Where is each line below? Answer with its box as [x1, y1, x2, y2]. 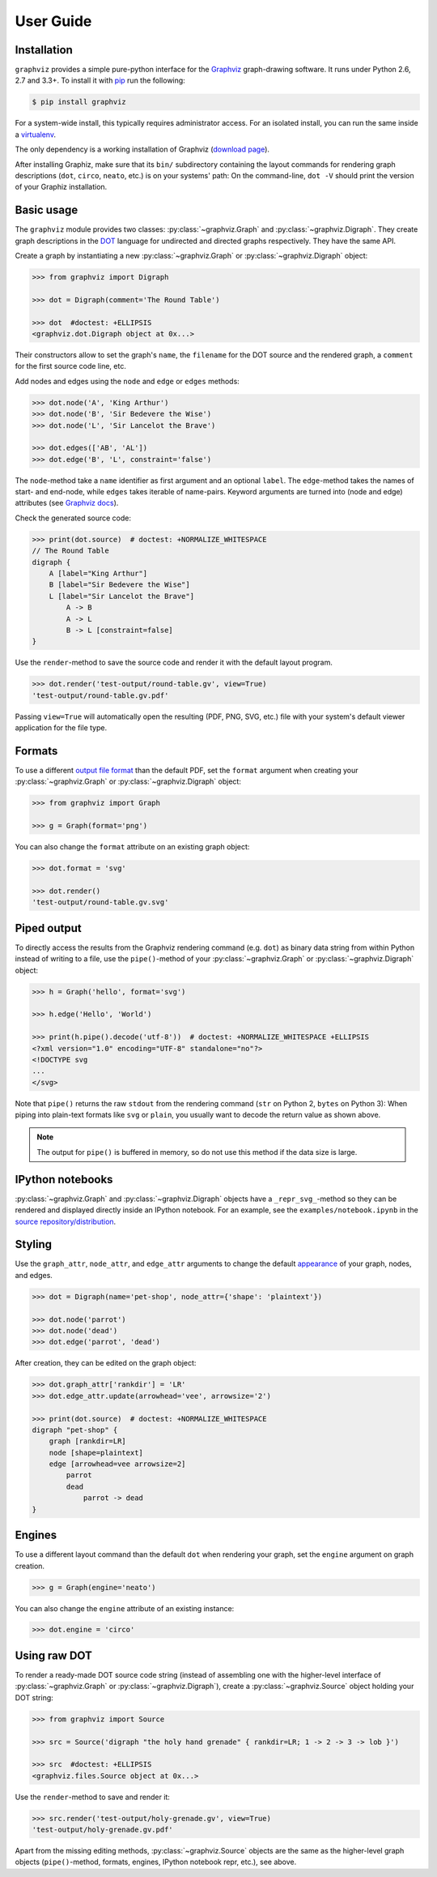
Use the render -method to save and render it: [15, 1792, 170, 1802]
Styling [15, 1238, 53, 1251]
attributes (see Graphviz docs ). [15, 498, 119, 508]
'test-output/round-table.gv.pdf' [32, 691, 169, 700]
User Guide [15, 12, 92, 30]
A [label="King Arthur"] [49, 569, 148, 579]
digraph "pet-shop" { [32, 1425, 118, 1434]
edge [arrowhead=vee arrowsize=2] [49, 1460, 186, 1469]
